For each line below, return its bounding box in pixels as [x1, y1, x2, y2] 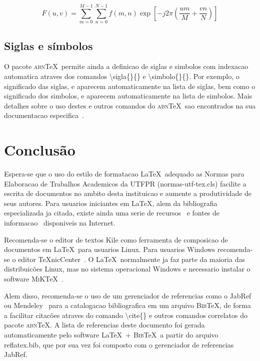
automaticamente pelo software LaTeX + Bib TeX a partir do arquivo [4, 329, 218, 339]
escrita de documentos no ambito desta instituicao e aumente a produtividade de [4, 188, 252, 198]
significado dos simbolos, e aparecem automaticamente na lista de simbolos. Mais [4, 90, 252, 101]
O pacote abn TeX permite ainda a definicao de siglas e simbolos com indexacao [4, 61, 248, 71]
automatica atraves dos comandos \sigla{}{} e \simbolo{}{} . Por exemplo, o [4, 70, 239, 81]
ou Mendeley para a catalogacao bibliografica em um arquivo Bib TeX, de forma [4, 300, 251, 310]
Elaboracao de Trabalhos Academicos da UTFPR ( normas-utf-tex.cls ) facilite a [4, 178, 246, 188]
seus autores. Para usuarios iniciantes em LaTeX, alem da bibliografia [4, 197, 217, 208]
